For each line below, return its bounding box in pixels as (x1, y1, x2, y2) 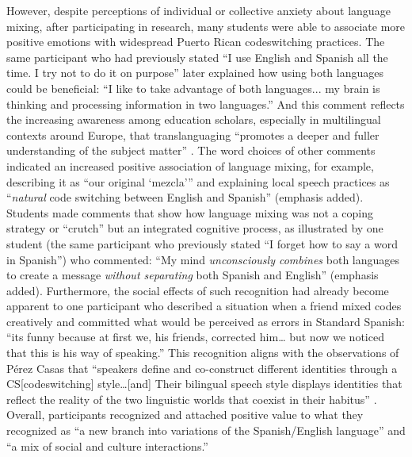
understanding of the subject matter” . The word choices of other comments (6, 142, 376, 159)
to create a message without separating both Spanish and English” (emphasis (6, 267, 379, 283)
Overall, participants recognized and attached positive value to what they (6, 406, 364, 423)
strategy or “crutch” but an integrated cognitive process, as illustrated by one (6, 220, 383, 236)
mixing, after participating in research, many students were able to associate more (6, 17, 406, 34)
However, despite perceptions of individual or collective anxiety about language (6, 2, 391, 18)
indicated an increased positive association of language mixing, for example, (6, 157, 374, 174)
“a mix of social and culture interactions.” (6, 437, 208, 454)
